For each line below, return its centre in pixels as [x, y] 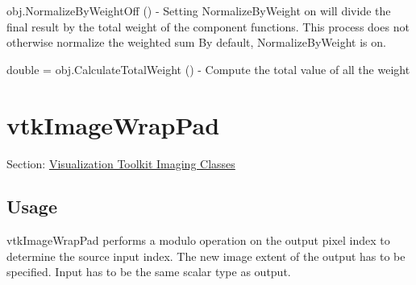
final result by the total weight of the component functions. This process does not [208, 26]
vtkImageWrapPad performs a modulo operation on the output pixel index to [198, 240]
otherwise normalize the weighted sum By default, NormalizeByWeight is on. [196, 42]
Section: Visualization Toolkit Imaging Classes [121, 163]
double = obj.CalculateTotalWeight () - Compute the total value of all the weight [208, 69]
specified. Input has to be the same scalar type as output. [149, 272]
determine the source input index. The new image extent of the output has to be [206, 256]
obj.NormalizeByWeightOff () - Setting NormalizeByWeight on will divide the [199, 10]
